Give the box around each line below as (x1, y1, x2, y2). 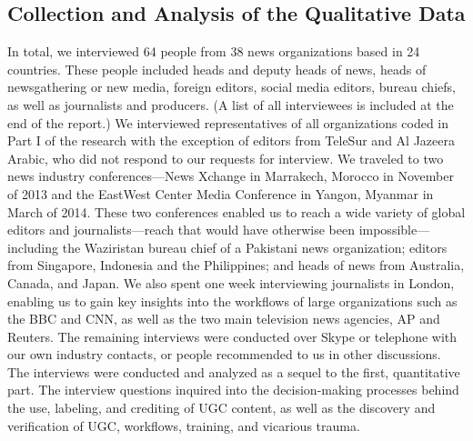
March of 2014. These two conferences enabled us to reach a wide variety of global (7, 202, 466, 221)
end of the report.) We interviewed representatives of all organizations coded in (7, 113, 449, 132)
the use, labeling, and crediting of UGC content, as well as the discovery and (7, 398, 436, 417)
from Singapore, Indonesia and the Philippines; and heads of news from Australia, (7, 256, 465, 275)
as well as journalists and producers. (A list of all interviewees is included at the (7, 95, 454, 114)
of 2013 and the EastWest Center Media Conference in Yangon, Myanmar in (7, 184, 434, 203)
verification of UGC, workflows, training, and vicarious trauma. (7, 416, 360, 435)
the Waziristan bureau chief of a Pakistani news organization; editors (62, 237, 448, 256)
